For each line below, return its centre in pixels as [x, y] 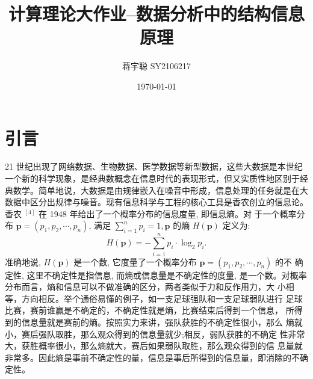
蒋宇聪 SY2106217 [156, 66]
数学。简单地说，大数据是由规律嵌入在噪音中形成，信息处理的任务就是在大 [160, 190]
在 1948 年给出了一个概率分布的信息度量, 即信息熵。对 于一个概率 [168, 213]
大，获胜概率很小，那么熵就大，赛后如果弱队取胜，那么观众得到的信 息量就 [154, 346]
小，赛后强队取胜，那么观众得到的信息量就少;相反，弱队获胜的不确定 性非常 [155, 334]
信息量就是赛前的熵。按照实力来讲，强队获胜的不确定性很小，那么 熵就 [162, 322]
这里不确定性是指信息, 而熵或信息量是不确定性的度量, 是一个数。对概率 [167, 275]
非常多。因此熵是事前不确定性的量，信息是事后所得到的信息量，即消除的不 [152, 357]
